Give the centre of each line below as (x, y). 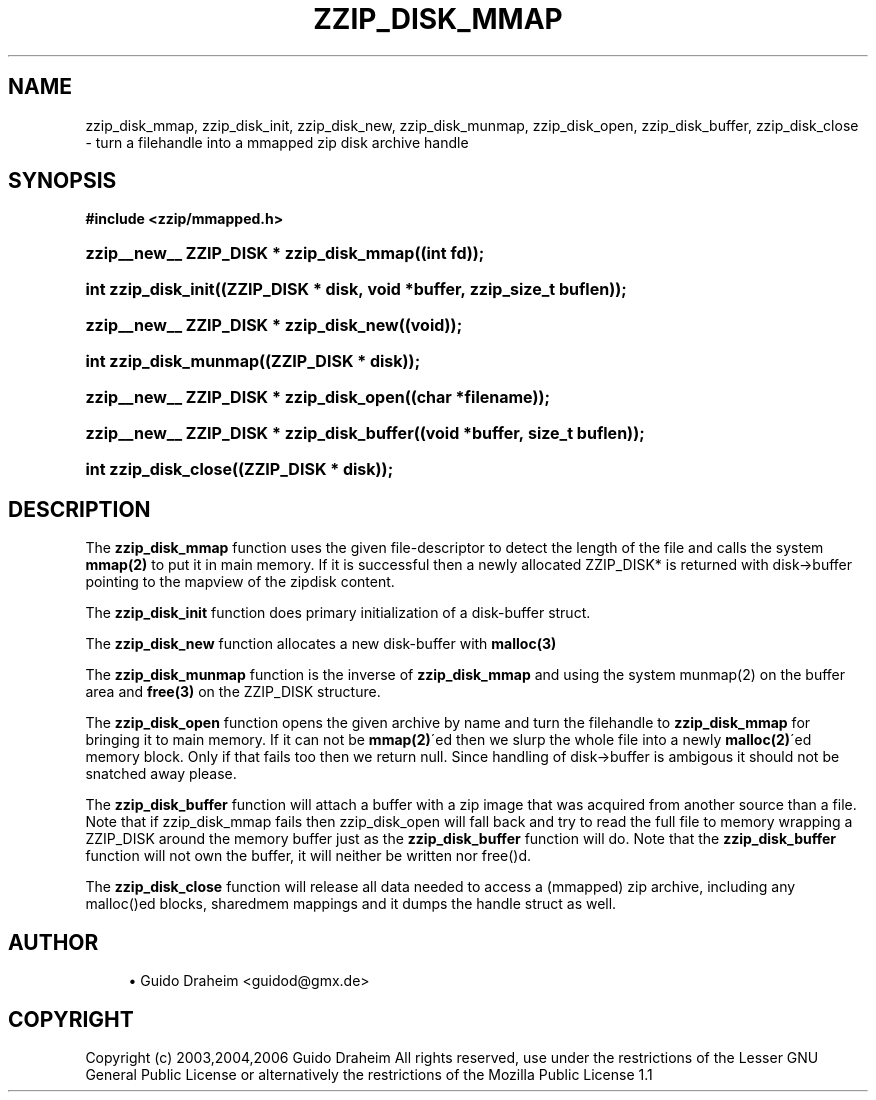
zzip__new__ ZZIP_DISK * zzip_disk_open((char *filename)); (317, 397)
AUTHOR (53, 942)
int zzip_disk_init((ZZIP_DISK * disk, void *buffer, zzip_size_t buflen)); (356, 289)
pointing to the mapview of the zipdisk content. (240, 582)
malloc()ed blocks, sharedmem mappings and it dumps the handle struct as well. (351, 904)
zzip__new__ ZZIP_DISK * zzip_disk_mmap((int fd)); (285, 253)
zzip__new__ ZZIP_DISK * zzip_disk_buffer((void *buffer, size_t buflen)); (365, 433)
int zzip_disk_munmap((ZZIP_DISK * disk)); (253, 361)
